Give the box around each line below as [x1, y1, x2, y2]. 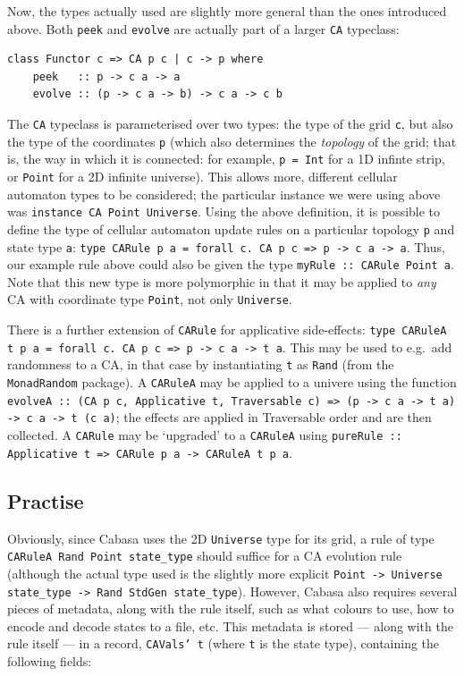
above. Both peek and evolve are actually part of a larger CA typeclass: [7, 19, 400, 38]
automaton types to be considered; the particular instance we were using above [7, 184, 441, 203]
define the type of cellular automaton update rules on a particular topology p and [7, 219, 455, 238]
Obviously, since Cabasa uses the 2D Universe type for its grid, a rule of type [7, 528, 434, 547]
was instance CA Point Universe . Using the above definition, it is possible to [7, 202, 441, 221]
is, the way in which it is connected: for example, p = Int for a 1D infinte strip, [7, 149, 445, 168]
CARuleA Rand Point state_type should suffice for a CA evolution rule [7, 546, 402, 565]
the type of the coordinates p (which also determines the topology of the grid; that [7, 131, 457, 150]
